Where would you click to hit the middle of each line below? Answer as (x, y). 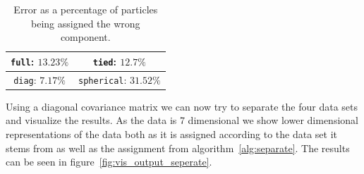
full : (23, 61)
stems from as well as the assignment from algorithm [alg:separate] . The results (178, 148)
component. (85, 37)
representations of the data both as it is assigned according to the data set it (172, 134)
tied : (104, 61)
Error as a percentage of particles (86, 9)
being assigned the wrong (86, 23)
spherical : (103, 79)
